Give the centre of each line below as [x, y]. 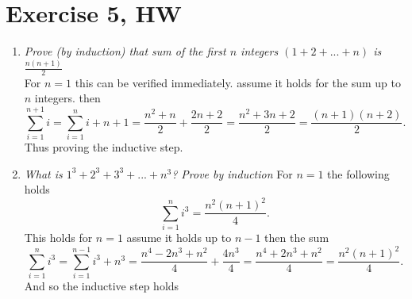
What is [43, 173]
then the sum [297, 238]
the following [358, 173]
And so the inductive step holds [102, 286]
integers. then [67, 98]
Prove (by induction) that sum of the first [125, 51]
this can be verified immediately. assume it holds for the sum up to [238, 82]
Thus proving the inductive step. [104, 147]
